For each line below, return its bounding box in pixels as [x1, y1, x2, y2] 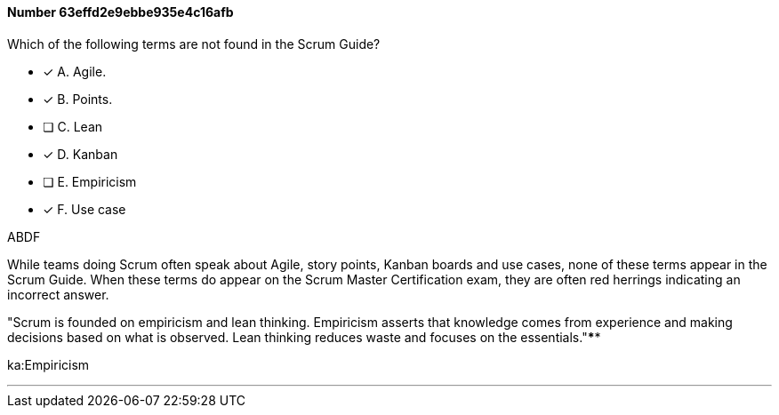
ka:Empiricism [7, 356, 90, 372]
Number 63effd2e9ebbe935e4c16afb [7, 4, 234, 20]
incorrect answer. [7, 286, 109, 302]
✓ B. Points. [43, 91, 113, 107]
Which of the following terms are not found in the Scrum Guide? [7, 36, 381, 52]
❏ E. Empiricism [43, 173, 137, 189]
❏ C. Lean [43, 118, 103, 134]
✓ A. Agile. [43, 63, 107, 79]
